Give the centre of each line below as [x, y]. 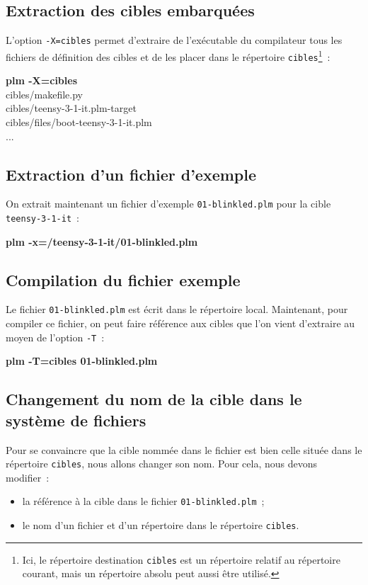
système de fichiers [76, 420]
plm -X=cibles [41, 80]
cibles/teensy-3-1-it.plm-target [71, 108]
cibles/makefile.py [44, 94]
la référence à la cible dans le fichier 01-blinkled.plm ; [143, 501]
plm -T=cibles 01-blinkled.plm [82, 361]
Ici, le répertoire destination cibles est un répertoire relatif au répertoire [181, 559]
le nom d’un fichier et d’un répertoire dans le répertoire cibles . [161, 525]
